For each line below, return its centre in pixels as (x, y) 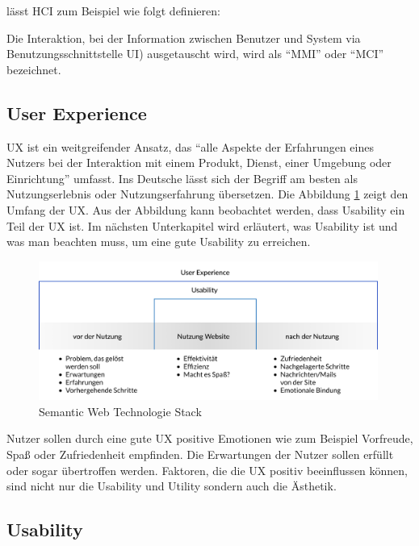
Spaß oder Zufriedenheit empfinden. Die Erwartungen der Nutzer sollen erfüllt (200, 454)
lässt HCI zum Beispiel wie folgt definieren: (113, 10)
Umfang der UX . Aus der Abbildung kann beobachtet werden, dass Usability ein (206, 209)
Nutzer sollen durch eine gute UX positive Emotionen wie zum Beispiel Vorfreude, (210, 438)
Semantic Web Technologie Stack (120, 411)
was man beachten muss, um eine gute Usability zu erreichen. (159, 242)
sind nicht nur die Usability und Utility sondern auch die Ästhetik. (172, 486)
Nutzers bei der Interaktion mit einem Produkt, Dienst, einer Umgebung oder (199, 163)
